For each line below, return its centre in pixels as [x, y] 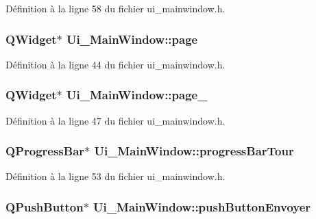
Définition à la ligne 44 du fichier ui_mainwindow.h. [116, 64]
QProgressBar [45, 151]
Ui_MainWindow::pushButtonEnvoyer [202, 206]
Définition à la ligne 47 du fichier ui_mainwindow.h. [116, 120]
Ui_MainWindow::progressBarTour [194, 151]
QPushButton [45, 206]
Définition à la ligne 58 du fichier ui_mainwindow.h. [116, 8]
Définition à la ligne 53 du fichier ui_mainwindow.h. [116, 176]
